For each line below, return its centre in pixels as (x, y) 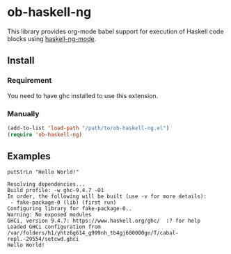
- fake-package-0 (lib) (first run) (63, 203)
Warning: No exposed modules (49, 215)
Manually (23, 113)
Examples (29, 156)
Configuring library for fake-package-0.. (70, 209)
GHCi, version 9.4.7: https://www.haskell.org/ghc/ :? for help (104, 221)
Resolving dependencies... (46, 184)
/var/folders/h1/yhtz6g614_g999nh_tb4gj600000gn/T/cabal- (93, 233)
